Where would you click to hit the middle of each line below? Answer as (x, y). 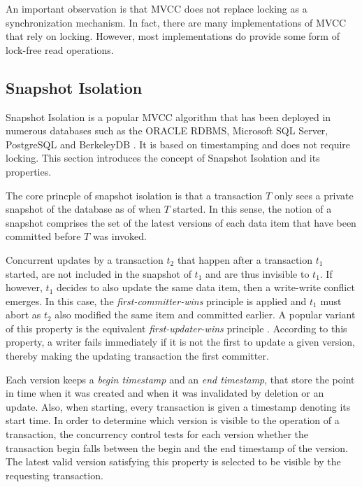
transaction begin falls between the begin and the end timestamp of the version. (177, 447)
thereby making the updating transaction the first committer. (137, 356)
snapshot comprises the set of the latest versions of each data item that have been (181, 222)
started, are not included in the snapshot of (99, 273)
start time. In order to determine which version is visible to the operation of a (173, 420)
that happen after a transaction (245, 259)
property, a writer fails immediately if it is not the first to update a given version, (180, 342)
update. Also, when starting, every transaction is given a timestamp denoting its (178, 406)
